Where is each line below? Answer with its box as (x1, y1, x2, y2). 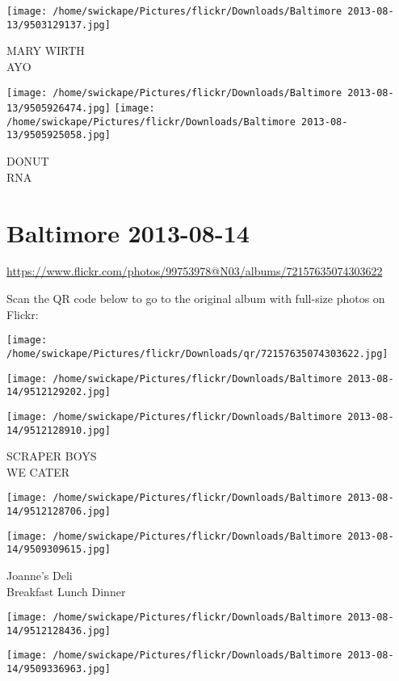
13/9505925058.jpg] (6, 129, 111, 141)
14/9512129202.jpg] (6, 386, 111, 398)
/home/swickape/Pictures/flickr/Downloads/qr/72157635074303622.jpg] (6, 347, 388, 359)
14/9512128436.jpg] (6, 624, 111, 637)
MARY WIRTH (6, 42, 85, 59)
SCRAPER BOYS (6, 448, 97, 465)
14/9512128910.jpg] (6, 424, 111, 436)
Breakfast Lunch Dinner (6, 582, 126, 599)
